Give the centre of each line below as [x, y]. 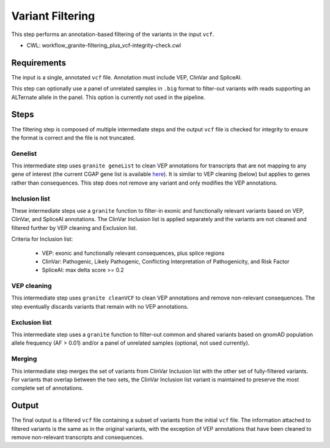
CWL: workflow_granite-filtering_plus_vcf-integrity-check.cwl [104, 45]
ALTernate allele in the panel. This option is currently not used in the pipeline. [108, 97]
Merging [24, 359]
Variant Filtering [53, 16]
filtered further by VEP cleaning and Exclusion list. [74, 228]
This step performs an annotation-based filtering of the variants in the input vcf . [113, 34]
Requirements [39, 63]
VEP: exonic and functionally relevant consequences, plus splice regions [133, 253]
